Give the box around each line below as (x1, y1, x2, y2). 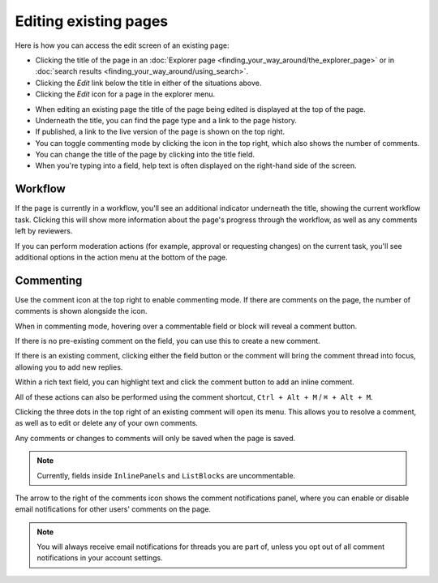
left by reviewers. (15, 226, 73, 236)
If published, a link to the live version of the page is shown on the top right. (35, 126, 286, 137)
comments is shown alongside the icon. (15, 307, 148, 316)
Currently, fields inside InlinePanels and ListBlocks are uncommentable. (36, 470, 296, 480)
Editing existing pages (15, 12, 169, 30)
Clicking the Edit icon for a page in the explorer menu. (35, 89, 216, 99)
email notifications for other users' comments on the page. (15, 504, 211, 514)
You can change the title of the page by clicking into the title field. (35, 150, 255, 160)
